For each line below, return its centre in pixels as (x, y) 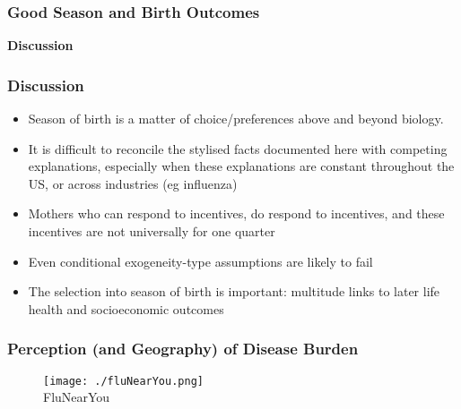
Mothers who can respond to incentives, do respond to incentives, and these (236, 213)
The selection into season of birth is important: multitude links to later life (234, 291)
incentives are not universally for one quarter (152, 231)
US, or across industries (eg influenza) (133, 183)
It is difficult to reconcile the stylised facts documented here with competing (238, 148)
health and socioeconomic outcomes (126, 308)
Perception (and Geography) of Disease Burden (183, 349)
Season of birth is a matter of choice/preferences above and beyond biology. (236, 119)
